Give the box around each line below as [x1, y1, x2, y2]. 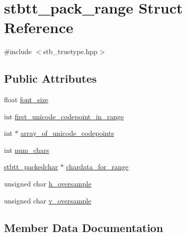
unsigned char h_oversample [4, 178, 91, 189]
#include [4, 46, 32, 57]
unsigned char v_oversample [4, 195, 91, 205]
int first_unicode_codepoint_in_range [4, 111, 124, 121]
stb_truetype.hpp [43, 46, 97, 57]
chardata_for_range [66, 161, 128, 172]
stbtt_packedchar [4, 161, 58, 172]
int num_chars [4, 144, 49, 155]
